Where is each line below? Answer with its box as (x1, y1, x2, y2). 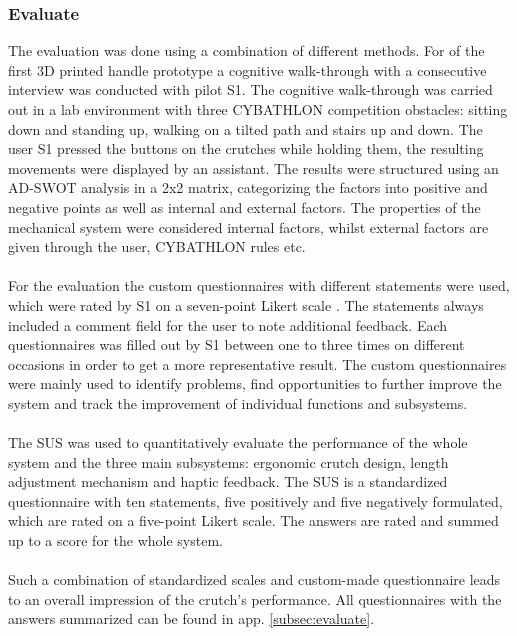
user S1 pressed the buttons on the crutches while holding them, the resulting (8, 138, 484, 159)
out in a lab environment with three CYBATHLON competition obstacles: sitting (8, 99, 508, 119)
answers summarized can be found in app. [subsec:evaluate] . (8, 608, 375, 629)
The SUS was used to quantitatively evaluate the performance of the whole (8, 432, 468, 453)
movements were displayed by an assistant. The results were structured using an (8, 157, 499, 178)
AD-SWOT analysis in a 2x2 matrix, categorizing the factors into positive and (8, 177, 488, 198)
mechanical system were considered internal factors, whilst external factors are (8, 216, 489, 237)
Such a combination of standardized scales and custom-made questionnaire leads (8, 569, 501, 590)
